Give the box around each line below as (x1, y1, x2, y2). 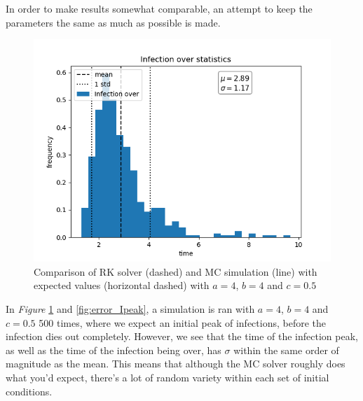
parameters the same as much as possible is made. (6, 15, 221, 29)
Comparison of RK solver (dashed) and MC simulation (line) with (34, 264, 317, 279)
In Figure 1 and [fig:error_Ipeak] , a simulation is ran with (6, 301, 255, 316)
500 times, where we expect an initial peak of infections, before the (39, 315, 326, 330)
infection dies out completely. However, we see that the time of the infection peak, (6, 329, 358, 344)
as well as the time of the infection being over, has (6, 342, 221, 357)
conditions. (6, 384, 53, 398)
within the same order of (233, 342, 339, 357)
